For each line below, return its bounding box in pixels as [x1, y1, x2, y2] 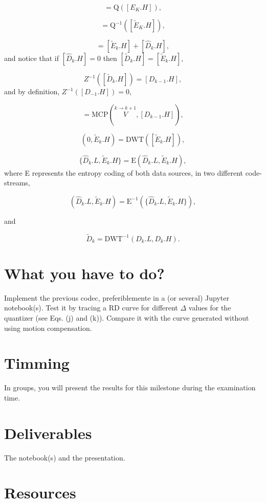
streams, [4, 177, 30, 188]
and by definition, [4, 86, 60, 96]
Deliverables [4, 422, 92, 443]
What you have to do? [4, 262, 165, 283]
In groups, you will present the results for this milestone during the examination [4, 382, 256, 393]
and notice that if [4, 53, 59, 63]
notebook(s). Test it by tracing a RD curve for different [4, 302, 178, 313]
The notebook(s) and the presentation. [4, 452, 125, 463]
